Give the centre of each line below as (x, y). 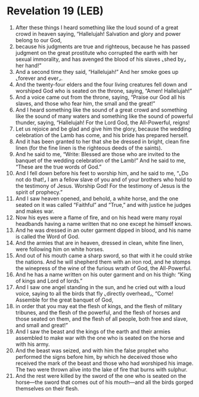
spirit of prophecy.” (39, 192)
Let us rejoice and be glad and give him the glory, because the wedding (103, 129)
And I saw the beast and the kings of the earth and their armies (93, 331)
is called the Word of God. (47, 236)
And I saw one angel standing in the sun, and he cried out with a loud (100, 287)
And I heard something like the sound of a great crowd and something (101, 110)
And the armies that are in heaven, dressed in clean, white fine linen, (99, 243)
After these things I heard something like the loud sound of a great (97, 27)
